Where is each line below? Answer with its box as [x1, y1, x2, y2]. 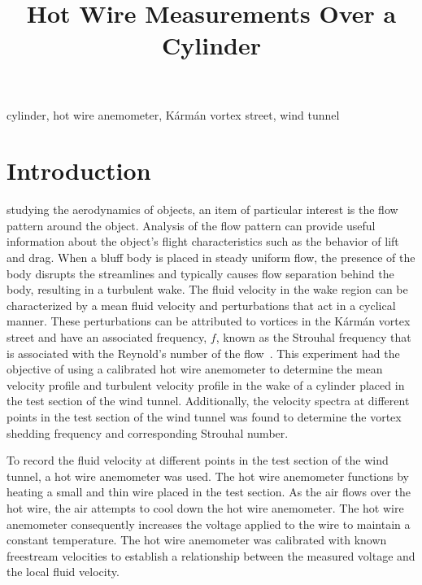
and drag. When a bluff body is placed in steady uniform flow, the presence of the [7, 249, 415, 266]
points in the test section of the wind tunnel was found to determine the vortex [7, 408, 402, 425]
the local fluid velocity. [7, 563, 120, 580]
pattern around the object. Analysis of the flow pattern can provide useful [7, 216, 376, 234]
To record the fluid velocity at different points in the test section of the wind [7, 452, 389, 469]
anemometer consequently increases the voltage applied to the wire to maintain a [7, 515, 411, 532]
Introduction [7, 154, 151, 187]
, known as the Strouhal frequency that [215, 329, 411, 346]
